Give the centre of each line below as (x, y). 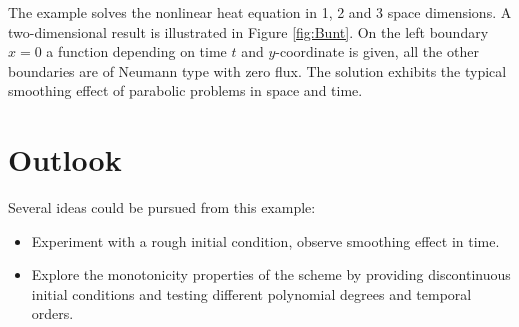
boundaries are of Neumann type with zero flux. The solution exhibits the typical (257, 70)
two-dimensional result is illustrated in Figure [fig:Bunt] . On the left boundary (248, 31)
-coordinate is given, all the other (377, 51)
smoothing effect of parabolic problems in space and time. (185, 90)
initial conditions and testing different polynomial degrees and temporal (251, 293)
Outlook (65, 159)
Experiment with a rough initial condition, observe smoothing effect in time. (265, 240)
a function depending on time (136, 51)
